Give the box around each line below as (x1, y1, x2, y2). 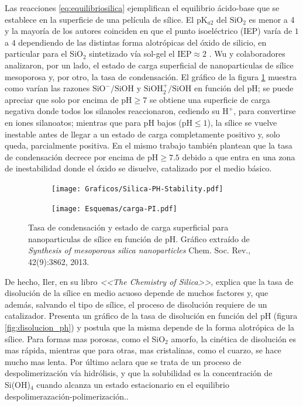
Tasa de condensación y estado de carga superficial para (28, 221, 229, 233)
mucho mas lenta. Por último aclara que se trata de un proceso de (5, 355, 242, 367)
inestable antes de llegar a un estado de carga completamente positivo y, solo (5, 128, 280, 140)
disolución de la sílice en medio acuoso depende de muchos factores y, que (5, 287, 268, 299)
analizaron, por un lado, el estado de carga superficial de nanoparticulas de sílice (5, 59, 294, 71)
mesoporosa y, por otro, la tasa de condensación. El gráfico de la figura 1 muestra (5, 70, 297, 82)
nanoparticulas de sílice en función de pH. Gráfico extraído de (28, 232, 250, 245)
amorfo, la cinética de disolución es (171, 332, 297, 345)
